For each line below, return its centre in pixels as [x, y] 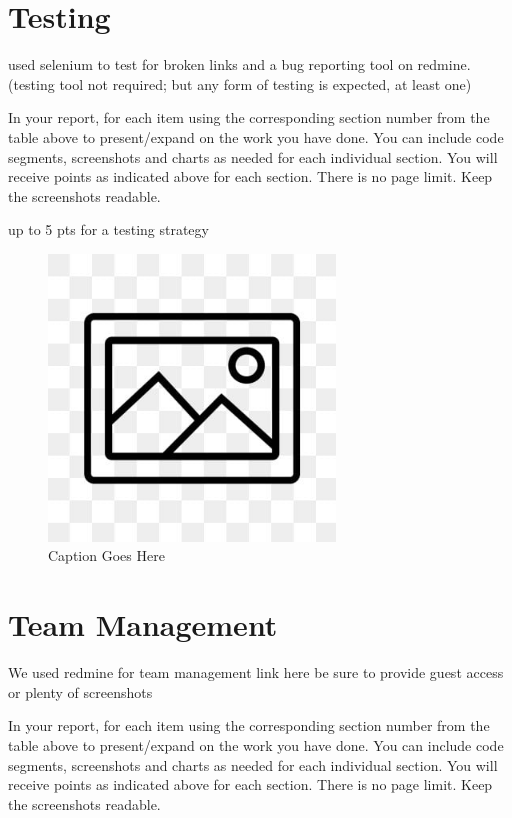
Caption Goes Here [106, 555]
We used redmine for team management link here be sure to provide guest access [256, 672]
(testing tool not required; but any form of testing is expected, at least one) [240, 83]
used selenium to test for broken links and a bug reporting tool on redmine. [239, 64]
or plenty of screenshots [80, 691]
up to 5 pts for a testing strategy [108, 229]
